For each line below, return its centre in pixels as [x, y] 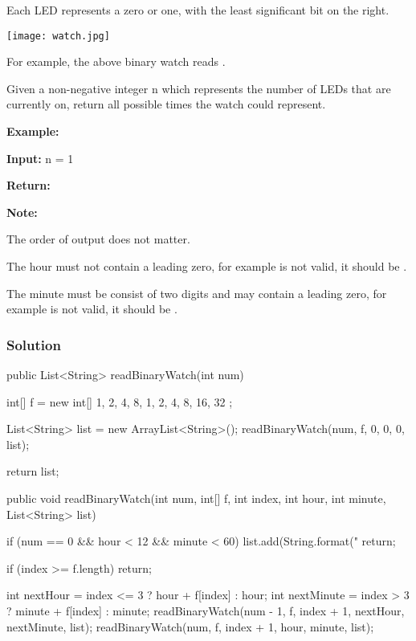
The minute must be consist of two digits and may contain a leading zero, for [197, 293]
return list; [33, 471]
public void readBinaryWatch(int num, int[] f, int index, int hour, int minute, [196, 498]
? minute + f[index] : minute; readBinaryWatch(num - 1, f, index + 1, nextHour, [206, 610]
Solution [34, 344]
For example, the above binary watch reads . [116, 61]
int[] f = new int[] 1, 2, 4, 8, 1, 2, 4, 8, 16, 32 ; [120, 401]
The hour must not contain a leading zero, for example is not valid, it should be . [207, 266]
